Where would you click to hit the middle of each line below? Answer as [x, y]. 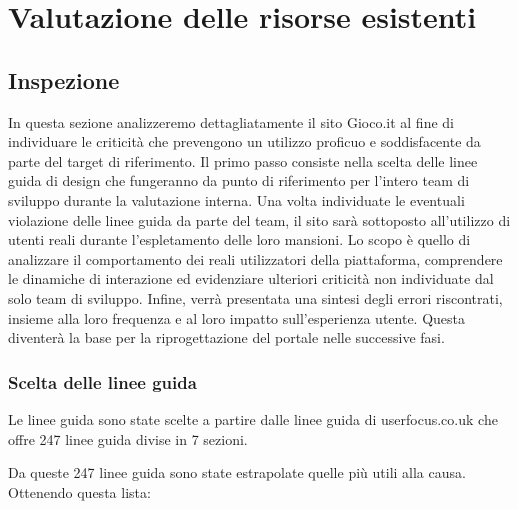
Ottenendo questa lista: [79, 491]
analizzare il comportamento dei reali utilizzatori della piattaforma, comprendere [255, 258]
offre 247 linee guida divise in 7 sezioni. [128, 438]
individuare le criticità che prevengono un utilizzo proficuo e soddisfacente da [244, 141]
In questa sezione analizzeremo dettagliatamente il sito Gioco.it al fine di [231, 121]
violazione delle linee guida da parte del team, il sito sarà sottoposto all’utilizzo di [259, 219]
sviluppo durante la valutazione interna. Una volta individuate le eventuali [236, 199]
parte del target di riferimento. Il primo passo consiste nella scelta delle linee [243, 160]
